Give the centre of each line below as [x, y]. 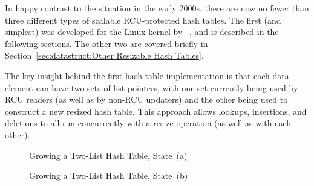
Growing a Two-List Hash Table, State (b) [109, 175]
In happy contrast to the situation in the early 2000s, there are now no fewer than [157, 8]
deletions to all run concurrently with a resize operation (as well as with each [148, 123]
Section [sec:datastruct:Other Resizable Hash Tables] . [104, 55]
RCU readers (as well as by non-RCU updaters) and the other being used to [146, 99]
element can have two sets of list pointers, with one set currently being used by [152, 87]
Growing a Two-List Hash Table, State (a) [108, 155]
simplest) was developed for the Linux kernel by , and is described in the [142, 32]
